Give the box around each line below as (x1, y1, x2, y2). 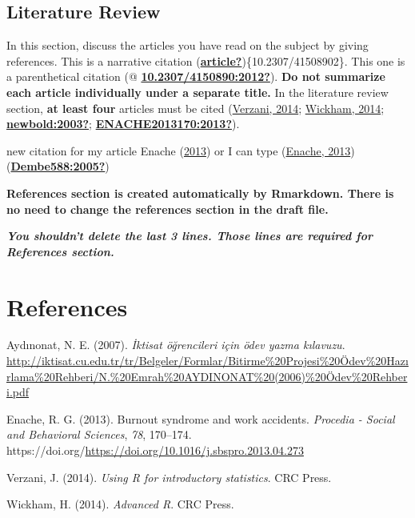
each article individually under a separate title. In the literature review (6, 83, 389, 100)
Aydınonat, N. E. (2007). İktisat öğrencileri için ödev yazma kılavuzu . (6, 336, 345, 353)
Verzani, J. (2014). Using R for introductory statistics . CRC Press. (6, 468, 332, 485)
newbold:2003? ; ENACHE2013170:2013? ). (6, 115, 240, 132)
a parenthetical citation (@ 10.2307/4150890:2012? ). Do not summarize (6, 68, 385, 85)
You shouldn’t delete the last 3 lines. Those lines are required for (6, 227, 373, 244)
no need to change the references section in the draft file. (6, 200, 329, 217)
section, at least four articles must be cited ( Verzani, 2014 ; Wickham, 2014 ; (6, 99, 385, 116)
